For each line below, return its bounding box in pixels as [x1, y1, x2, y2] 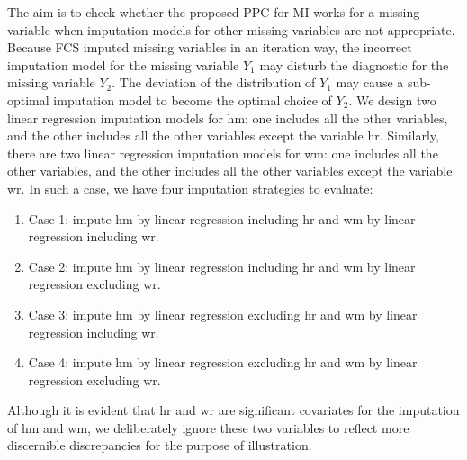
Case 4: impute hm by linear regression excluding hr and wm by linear [28, 353, 418, 372]
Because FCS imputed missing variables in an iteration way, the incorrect [7, 38, 412, 57]
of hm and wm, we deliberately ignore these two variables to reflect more [7, 418, 409, 437]
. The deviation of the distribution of [112, 73, 316, 92]
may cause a [336, 73, 404, 92]
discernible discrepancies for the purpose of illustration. [7, 436, 312, 455]
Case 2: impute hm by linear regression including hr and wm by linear [28, 257, 416, 275]
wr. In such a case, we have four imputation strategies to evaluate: [7, 178, 373, 197]
